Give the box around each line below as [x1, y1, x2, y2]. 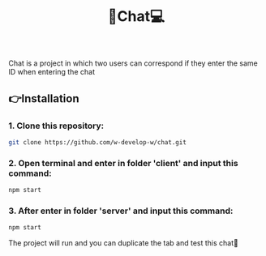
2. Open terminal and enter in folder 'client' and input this [8, 157, 238, 169]
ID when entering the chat [8, 67, 96, 77]
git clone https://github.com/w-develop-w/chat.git [8, 138, 187, 147]
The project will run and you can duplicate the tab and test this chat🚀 [8, 238, 239, 248]
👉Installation [8, 92, 79, 105]
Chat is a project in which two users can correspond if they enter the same [8, 58, 258, 68]
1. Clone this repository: [8, 120, 104, 131]
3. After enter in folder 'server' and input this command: [8, 205, 234, 216]
